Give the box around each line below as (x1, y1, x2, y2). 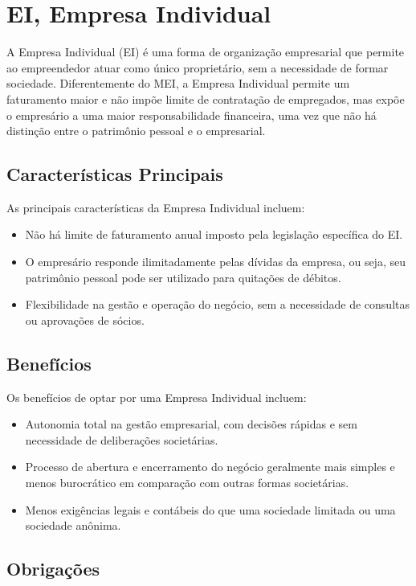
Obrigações (6, 556, 100, 581)
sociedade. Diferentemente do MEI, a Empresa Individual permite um (6, 75, 350, 92)
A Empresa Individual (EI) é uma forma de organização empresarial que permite (6, 43, 405, 60)
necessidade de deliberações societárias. (25, 431, 218, 448)
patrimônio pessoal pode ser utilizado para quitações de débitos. (25, 268, 341, 285)
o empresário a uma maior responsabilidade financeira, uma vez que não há (6, 106, 377, 123)
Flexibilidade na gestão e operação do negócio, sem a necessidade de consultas (25, 296, 410, 313)
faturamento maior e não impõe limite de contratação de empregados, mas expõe (6, 90, 405, 107)
